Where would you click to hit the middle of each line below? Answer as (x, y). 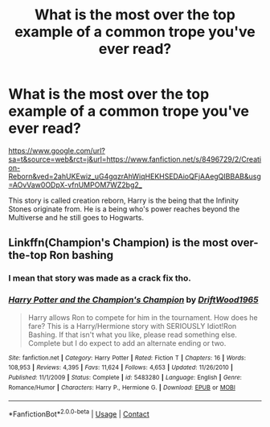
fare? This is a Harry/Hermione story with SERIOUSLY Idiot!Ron (132, 326)
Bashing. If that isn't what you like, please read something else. (132, 335)
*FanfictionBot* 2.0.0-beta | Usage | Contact (79, 413)
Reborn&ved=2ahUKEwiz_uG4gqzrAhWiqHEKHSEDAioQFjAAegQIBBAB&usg (135, 176)
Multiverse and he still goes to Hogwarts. (76, 217)
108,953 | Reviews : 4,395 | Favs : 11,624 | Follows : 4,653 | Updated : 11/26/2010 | (121, 367)
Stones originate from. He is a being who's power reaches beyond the (124, 209)
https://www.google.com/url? (57, 150)
